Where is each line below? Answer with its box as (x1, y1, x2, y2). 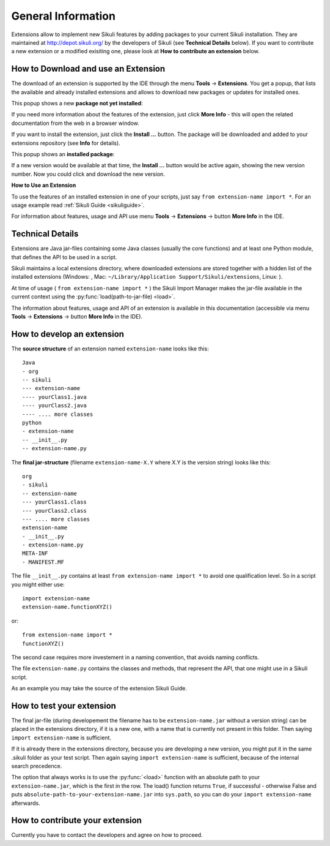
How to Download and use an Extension (11, 64, 166, 74)
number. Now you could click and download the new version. (11, 170, 165, 178)
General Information (11, 9, 116, 23)
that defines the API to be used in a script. (11, 253, 117, 260)
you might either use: (11, 581, 65, 588)
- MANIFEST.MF (22, 558, 64, 565)
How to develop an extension (11, 328, 125, 339)
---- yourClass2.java (22, 402, 87, 409)
